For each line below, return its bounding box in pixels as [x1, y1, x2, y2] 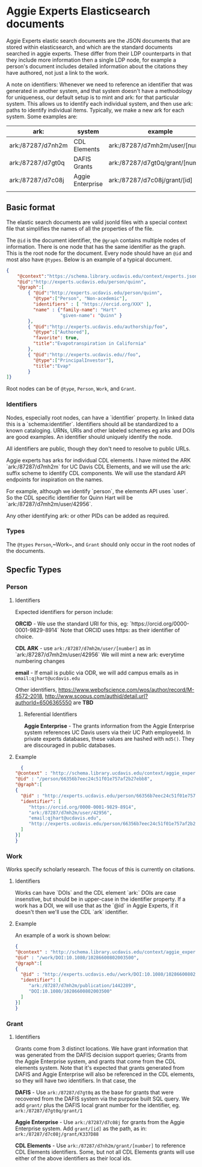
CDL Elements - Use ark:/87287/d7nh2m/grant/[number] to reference [14, 1142, 186, 1149]
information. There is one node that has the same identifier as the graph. [6, 243, 186, 250]
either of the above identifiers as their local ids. [14, 1154, 132, 1162]
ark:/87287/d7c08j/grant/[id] [108, 176, 193, 184]
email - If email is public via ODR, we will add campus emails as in [14, 669, 179, 676]
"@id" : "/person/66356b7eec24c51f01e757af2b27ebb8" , [14, 776, 153, 782]
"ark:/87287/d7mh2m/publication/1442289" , [28, 983, 136, 989]
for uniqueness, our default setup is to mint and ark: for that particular [6, 94, 179, 101]
